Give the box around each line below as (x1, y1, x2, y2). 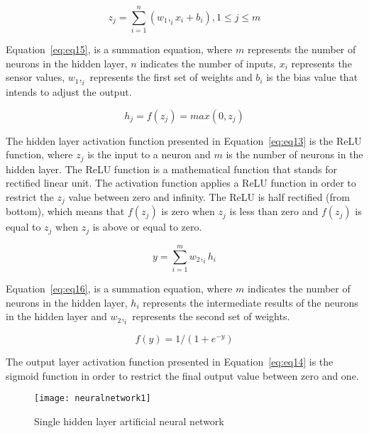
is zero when (161, 204, 215, 219)
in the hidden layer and (6, 309, 107, 324)
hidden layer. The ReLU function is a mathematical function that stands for (6, 161, 337, 176)
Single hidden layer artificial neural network (34, 413, 224, 428)
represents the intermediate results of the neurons (143, 295, 358, 309)
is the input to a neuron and (87, 147, 211, 162)
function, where (6, 147, 73, 162)
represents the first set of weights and (89, 70, 253, 84)
